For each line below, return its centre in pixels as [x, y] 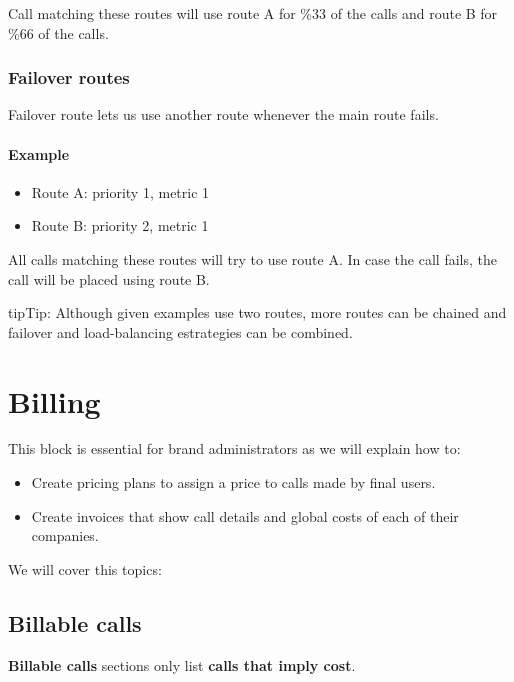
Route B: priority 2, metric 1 [120, 225]
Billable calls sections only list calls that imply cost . [182, 664]
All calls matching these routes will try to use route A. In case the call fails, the [252, 258]
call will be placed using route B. [109, 278]
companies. [65, 535]
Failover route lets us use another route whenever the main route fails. [223, 114]
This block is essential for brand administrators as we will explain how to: [234, 448]
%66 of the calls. [58, 32]
